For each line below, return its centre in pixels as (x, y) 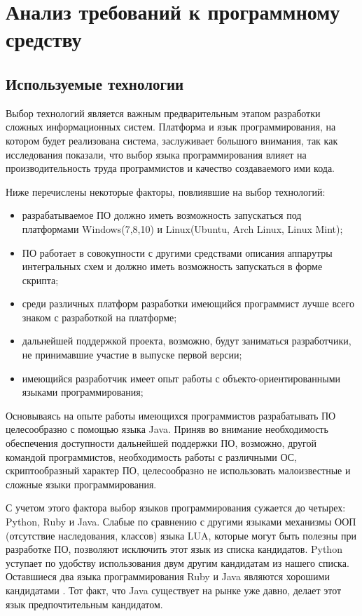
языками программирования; (83, 392)
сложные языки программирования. (81, 484)
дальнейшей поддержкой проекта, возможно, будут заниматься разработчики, (187, 341)
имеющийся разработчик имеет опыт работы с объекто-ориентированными (181, 378)
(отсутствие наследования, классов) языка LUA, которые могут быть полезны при (181, 535)
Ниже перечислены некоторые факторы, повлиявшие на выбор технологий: (166, 191)
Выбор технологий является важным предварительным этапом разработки (163, 113)
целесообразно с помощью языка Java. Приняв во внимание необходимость (167, 429)
